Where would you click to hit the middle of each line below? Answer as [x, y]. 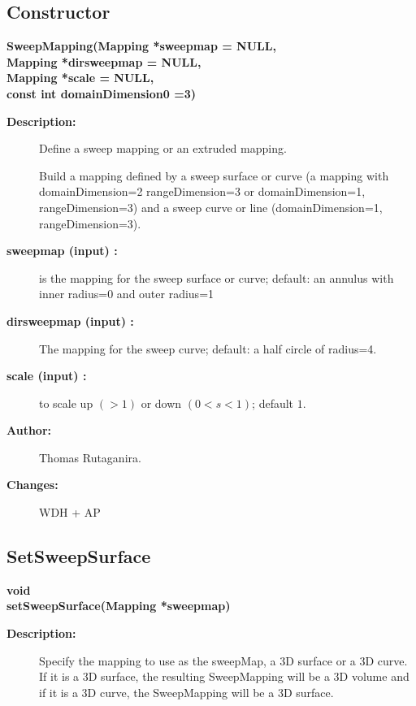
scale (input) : [47, 376]
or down [161, 403]
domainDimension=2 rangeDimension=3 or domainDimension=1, [202, 191]
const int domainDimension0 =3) [101, 93]
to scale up [66, 403]
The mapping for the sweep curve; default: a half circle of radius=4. [208, 348]
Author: [29, 430]
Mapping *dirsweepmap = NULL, [104, 61]
